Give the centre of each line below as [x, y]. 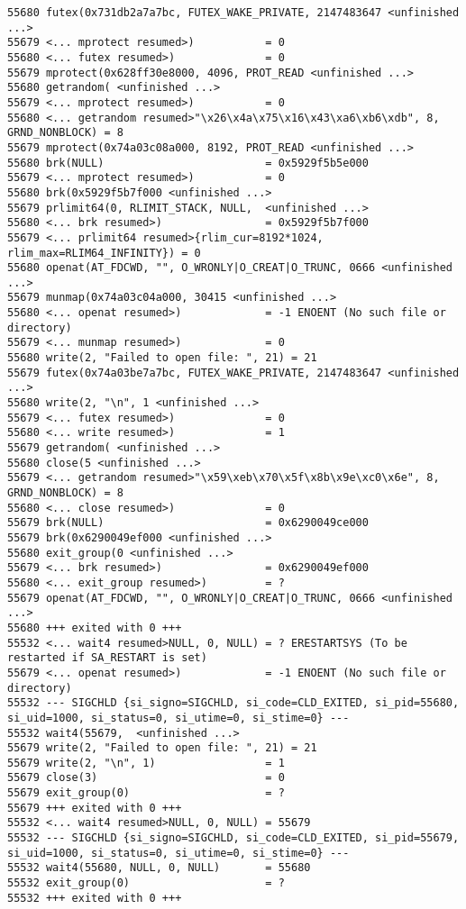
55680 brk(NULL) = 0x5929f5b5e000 [188, 163]
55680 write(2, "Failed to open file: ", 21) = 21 [162, 358]
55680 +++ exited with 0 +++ [95, 627]
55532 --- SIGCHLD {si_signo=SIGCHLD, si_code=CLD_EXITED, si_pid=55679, [233, 838]
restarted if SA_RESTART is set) [107, 658]
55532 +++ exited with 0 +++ [95, 898]
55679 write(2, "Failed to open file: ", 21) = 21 [162, 748]
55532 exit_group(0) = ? [146, 883]
